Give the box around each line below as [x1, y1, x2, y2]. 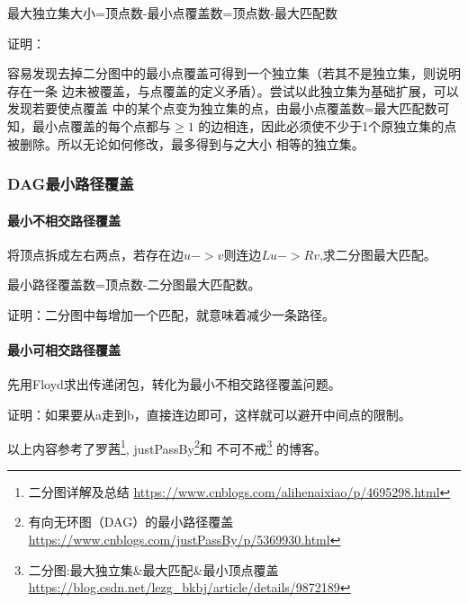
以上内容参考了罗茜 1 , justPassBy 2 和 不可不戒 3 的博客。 [7, 436, 327, 457]
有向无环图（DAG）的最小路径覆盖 [28, 512, 234, 531]
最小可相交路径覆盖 [7, 341, 121, 359]
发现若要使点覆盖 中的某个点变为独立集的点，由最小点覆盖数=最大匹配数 [7, 99, 437, 118]
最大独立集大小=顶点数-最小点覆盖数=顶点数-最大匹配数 [7, 4, 338, 22]
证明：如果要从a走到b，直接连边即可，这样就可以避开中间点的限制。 [7, 404, 411, 423]
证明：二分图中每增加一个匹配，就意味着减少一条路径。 [7, 305, 335, 324]
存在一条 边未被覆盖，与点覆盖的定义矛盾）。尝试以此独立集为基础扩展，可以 [7, 81, 459, 100]
